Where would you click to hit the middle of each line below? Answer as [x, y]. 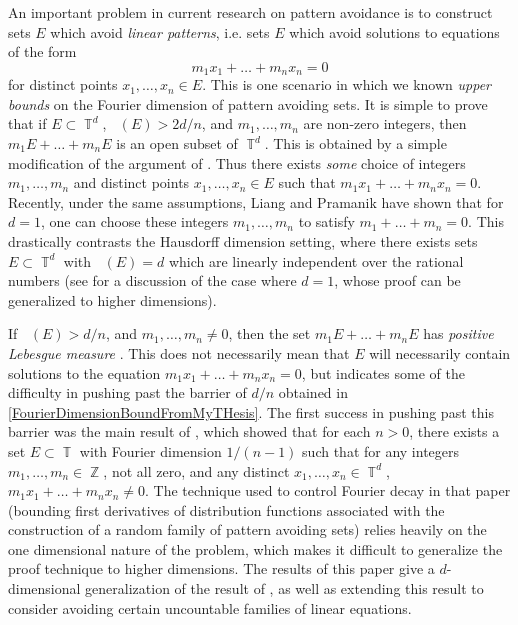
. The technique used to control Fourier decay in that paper [327, 490]
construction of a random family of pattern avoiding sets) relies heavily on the [247, 529]
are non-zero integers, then [385, 123]
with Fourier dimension [150, 450]
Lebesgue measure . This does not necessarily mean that [179, 352]
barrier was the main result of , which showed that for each [189, 431]
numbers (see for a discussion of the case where [152, 280]
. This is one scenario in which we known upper [346, 84]
